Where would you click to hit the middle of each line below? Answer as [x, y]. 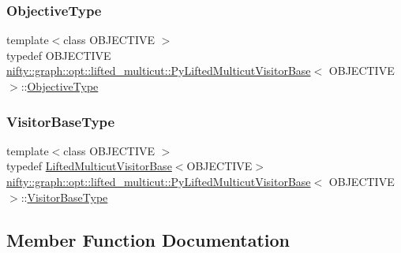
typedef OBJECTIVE [59, 55]
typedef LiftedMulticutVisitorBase [89, 166]
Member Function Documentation [148, 239]
